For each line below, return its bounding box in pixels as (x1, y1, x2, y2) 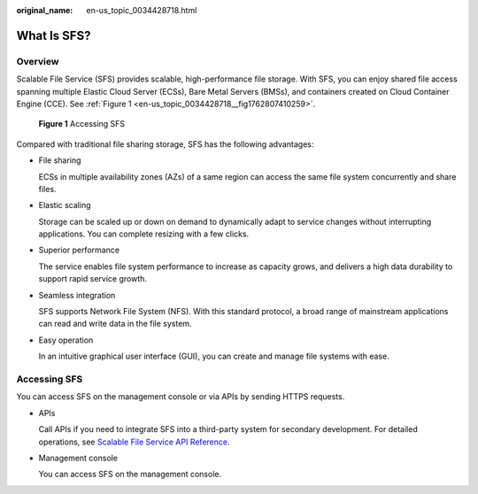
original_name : (16, 5, 73, 15)
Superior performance (38, 244, 119, 256)
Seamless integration (38, 289, 116, 300)
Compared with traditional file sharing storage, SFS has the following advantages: (16, 138, 314, 150)
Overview (16, 55, 59, 67)
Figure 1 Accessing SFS (38, 119, 126, 129)
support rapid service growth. (38, 274, 148, 284)
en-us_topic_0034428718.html (86, 5, 197, 15)
